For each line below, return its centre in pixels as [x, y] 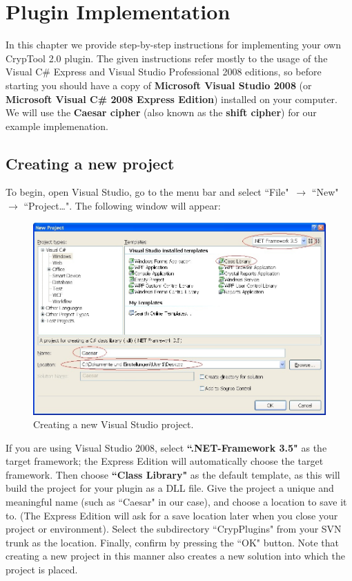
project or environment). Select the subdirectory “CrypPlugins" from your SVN [174, 529]
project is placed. [42, 570]
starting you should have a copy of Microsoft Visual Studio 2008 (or [159, 85]
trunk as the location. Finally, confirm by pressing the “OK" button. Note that [172, 542]
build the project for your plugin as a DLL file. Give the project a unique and [170, 488]
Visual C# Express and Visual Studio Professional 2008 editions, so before [164, 72]
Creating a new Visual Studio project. [114, 424]
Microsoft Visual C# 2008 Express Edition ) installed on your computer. [172, 99]
